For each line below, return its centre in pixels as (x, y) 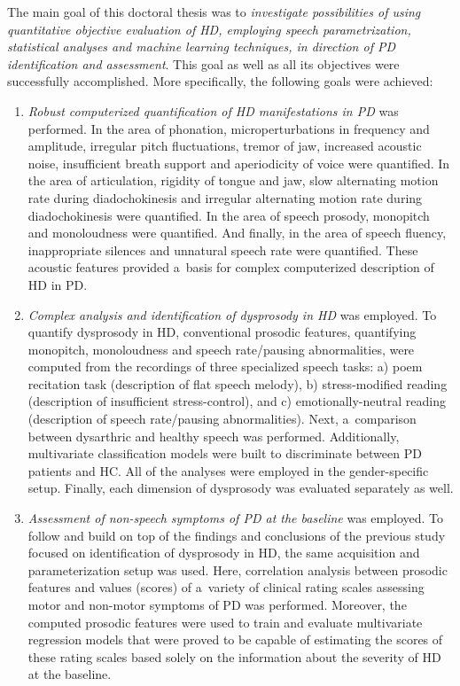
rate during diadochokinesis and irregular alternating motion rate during (225, 197)
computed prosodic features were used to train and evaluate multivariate (225, 622)
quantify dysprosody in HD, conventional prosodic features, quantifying (222, 332)
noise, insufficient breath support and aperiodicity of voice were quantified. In (239, 163)
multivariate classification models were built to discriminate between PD (225, 453)
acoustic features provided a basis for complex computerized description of (231, 267)
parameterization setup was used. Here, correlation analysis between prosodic (238, 569)
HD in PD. (58, 284)
